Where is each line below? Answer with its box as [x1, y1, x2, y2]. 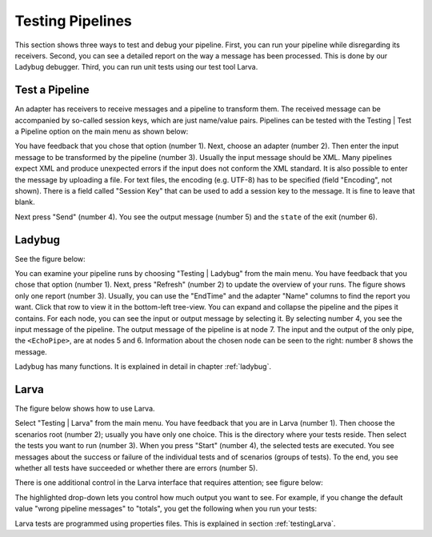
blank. [14, 197, 35, 207]
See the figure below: [14, 254, 86, 263]
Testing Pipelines [14, 12, 132, 30]
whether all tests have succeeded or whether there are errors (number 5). [14, 463, 258, 473]
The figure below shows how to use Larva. [14, 404, 155, 414]
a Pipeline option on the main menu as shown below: [14, 126, 189, 136]
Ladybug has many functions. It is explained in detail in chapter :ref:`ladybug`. [14, 362, 272, 371]
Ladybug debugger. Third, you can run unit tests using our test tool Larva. [14, 62, 258, 72]
